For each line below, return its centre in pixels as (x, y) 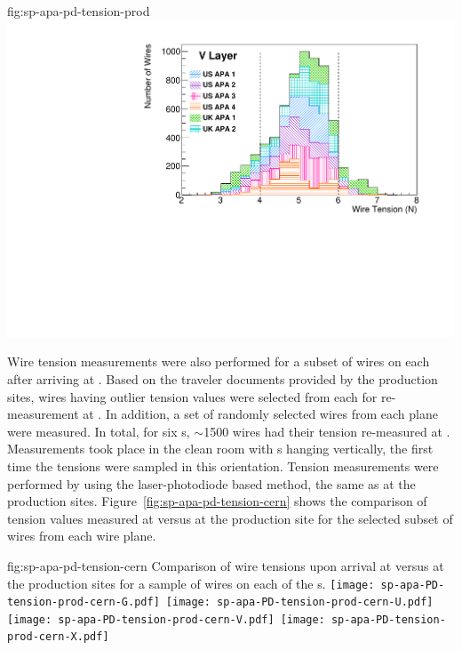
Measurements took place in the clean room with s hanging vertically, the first (220, 449)
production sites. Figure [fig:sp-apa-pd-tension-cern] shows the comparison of (217, 501)
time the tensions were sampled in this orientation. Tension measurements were (223, 465)
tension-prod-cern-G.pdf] (84, 602)
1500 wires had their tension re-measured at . (327, 431)
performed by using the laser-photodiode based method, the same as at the (211, 483)
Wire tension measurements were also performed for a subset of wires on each (219, 361)
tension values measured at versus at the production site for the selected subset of (230, 518)
